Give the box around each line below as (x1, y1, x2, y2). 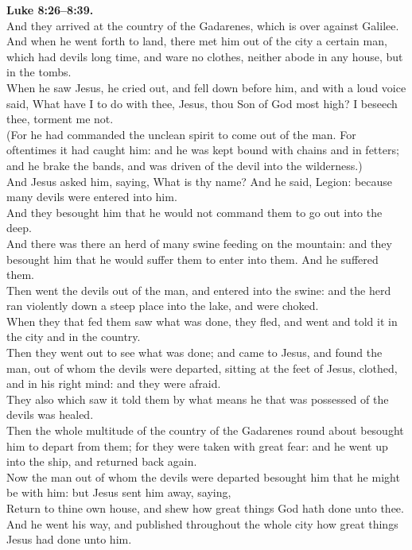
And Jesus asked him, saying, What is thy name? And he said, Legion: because (6, 172, 393, 189)
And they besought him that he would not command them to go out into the (6, 203, 383, 220)
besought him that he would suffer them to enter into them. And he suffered (6, 250, 379, 267)
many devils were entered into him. (6, 188, 177, 205)
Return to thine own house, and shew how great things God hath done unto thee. (6, 500, 404, 516)
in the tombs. (6, 64, 72, 80)
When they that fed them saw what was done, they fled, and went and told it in (6, 312, 398, 329)
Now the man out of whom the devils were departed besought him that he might (6, 468, 400, 485)
